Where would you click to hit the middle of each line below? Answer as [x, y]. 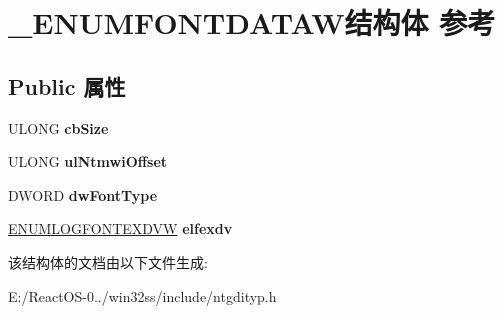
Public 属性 [67, 85]
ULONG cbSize [58, 127]
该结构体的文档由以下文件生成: [108, 261]
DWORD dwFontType [83, 194]
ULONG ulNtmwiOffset [88, 161]
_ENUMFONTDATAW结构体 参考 [252, 22]
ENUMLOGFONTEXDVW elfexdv [120, 228]
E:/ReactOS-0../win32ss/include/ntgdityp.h [142, 295]
